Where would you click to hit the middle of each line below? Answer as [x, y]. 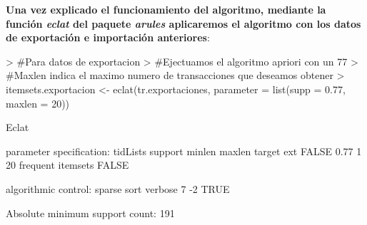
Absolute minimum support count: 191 [90, 213]
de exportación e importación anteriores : [108, 37]
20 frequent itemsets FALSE [67, 165]
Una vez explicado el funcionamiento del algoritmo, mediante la [166, 9]
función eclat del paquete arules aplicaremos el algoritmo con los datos [183, 23]
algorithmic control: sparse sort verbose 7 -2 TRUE [118, 188]
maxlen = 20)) [38, 103]
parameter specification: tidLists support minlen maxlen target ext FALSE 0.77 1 [184, 151]
